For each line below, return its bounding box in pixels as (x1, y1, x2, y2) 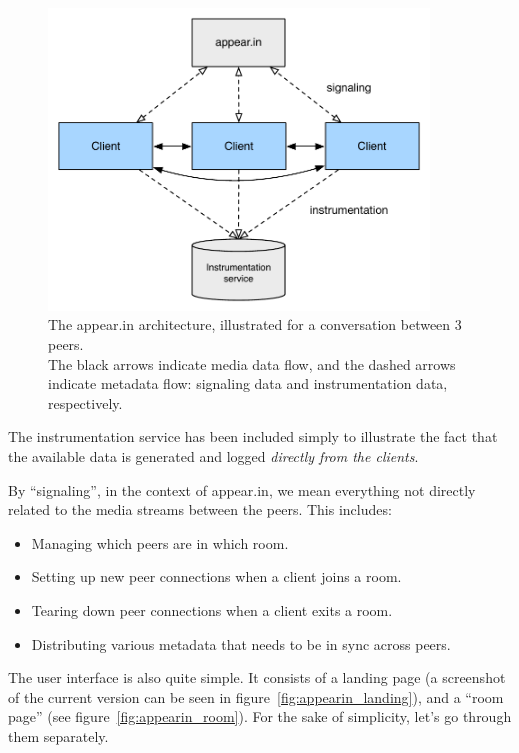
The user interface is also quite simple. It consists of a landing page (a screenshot (8, 667, 506, 688)
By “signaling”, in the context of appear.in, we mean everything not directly (8, 479, 476, 500)
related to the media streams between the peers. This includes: (8, 499, 392, 520)
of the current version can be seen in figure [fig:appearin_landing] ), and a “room (8, 686, 504, 707)
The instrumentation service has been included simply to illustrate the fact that (8, 426, 498, 447)
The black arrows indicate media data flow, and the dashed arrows (48, 353, 456, 374)
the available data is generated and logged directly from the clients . (8, 446, 419, 466)
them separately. (8, 725, 109, 746)
